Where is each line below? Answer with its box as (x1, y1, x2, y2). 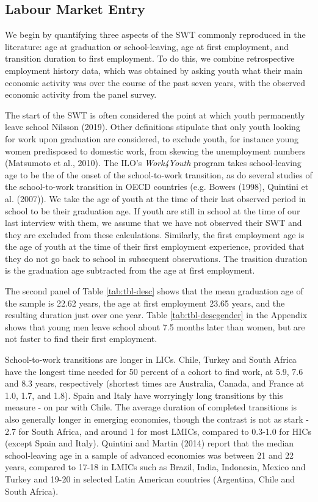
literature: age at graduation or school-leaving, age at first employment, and (5, 40, 289, 53)
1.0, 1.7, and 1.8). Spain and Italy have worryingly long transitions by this (5, 388, 283, 401)
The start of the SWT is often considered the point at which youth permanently (5, 108, 305, 121)
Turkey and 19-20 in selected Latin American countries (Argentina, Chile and (5, 472, 295, 485)
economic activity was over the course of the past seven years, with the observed (5, 76, 306, 89)
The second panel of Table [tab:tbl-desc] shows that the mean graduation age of (5, 285, 303, 297)
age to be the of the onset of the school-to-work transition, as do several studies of (5, 168, 313, 181)
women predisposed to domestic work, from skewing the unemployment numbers (5, 144, 306, 157)
